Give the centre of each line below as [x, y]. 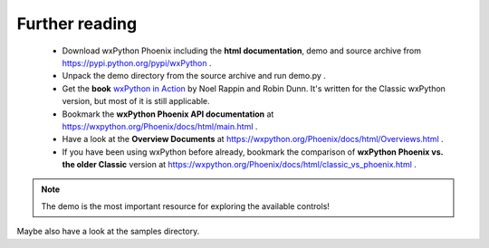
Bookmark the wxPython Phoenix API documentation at [168, 114]
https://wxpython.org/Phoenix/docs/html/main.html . [160, 126]
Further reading [77, 24]
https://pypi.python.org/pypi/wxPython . [137, 62]
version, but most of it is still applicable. [136, 101]
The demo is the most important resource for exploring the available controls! [186, 206]
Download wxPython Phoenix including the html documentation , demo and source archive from [241, 51]
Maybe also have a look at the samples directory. [108, 232]
